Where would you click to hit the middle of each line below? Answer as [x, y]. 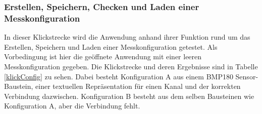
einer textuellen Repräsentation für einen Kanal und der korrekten [138, 86]
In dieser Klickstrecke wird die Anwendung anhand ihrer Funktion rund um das [127, 37]
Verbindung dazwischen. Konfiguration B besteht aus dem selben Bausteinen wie [129, 96]
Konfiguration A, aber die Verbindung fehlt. [72, 106]
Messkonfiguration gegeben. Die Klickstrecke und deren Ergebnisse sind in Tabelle [131, 66]
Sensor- [247, 76]
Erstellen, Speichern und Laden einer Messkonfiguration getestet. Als [111, 46]
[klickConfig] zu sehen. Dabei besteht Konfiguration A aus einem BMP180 [119, 76]
